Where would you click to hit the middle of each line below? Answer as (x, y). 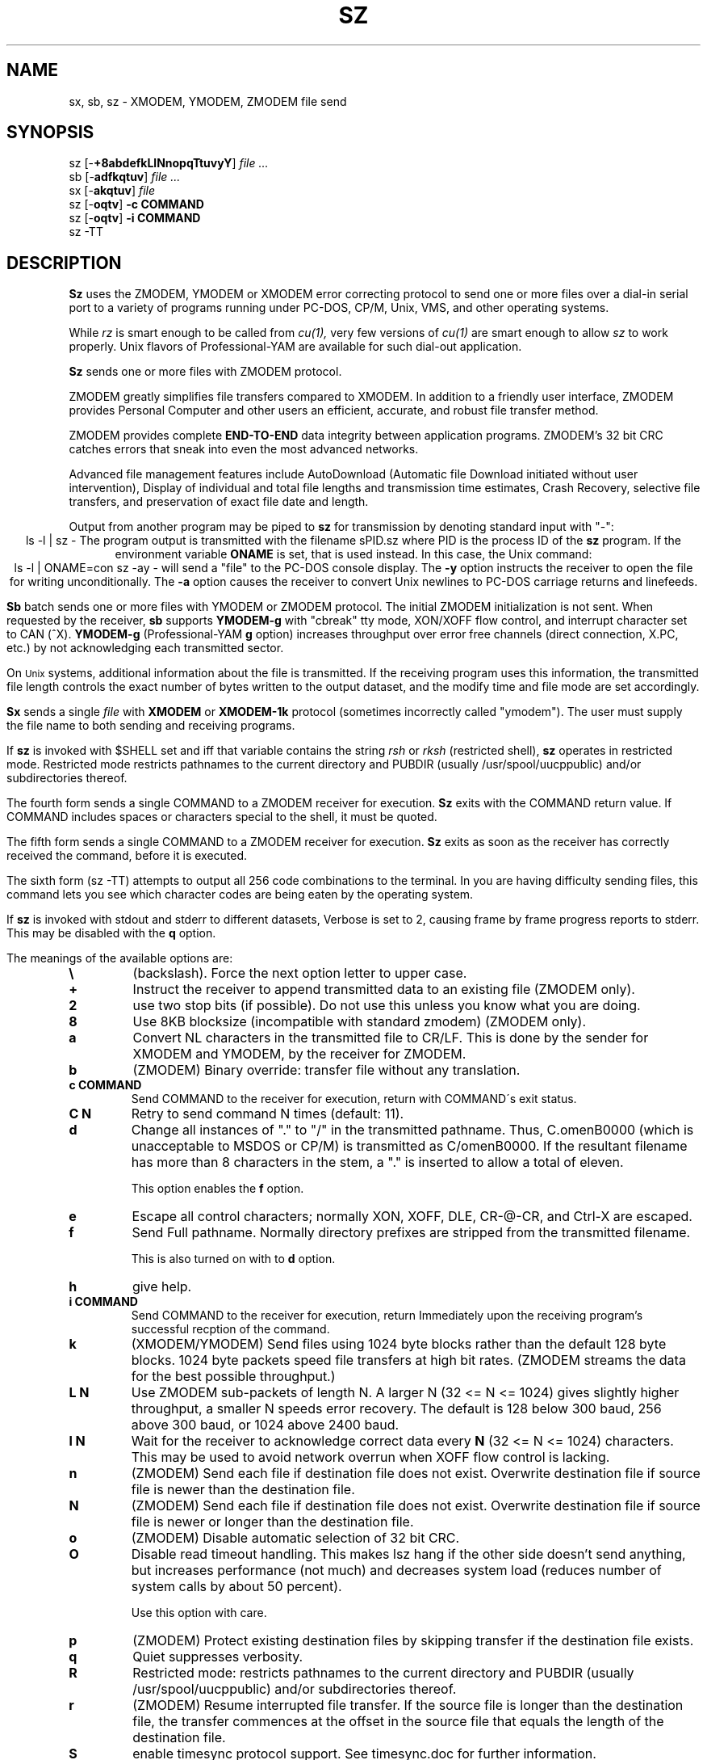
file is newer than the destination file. (243, 1490)
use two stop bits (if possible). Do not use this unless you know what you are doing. (387, 1006)
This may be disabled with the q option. (111, 933)
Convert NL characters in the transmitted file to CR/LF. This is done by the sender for (391, 1038)
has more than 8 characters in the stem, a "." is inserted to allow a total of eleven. (377, 1162)
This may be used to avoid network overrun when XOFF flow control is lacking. (370, 1457)
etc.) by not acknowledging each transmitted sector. (145, 648)
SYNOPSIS (50, 133)
